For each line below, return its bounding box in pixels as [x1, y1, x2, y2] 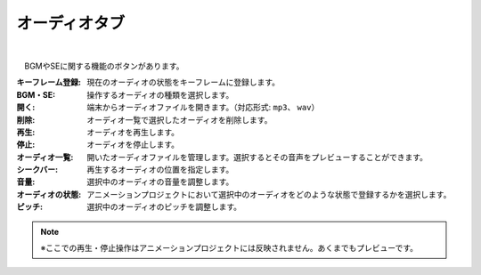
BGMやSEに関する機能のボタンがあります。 [23, 61, 184, 71]
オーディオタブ [16, 13, 126, 33]
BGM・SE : [16, 89, 56, 100]
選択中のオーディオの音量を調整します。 [86, 176, 234, 187]
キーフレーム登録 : [16, 77, 82, 88]
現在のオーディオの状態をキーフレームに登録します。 [86, 77, 281, 88]
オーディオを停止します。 [86, 139, 180, 150]
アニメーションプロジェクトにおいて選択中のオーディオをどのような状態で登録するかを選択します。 [86, 189, 452, 199]
